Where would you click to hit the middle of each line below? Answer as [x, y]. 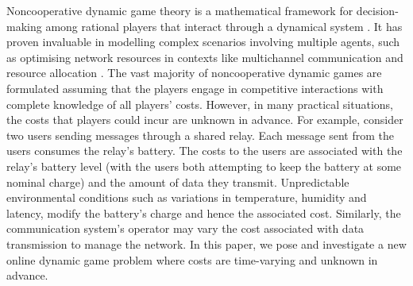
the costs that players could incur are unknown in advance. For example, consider [205, 120]
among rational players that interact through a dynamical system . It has [224, 26]
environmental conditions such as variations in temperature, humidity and [187, 197]
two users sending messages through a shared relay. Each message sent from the [200, 135]
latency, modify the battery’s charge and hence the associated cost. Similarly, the [204, 213]
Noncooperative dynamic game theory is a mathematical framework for [180, 10]
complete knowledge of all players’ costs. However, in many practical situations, [200, 104]
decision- [377, 10]
